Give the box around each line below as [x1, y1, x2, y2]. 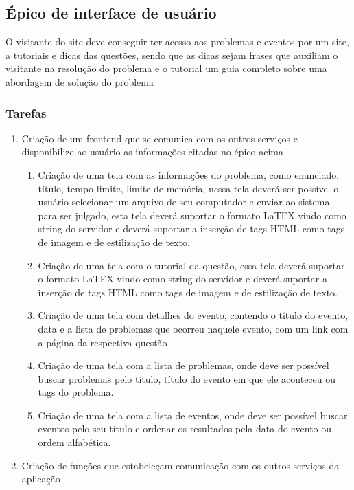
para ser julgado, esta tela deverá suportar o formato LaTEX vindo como [38, 208, 346, 222]
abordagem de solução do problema [5, 74, 154, 89]
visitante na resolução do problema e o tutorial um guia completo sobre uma [5, 61, 327, 76]
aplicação [21, 471, 60, 486]
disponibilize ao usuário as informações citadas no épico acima [21, 144, 283, 159]
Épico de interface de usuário [5, 2, 217, 23]
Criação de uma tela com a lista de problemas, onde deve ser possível [38, 358, 329, 372]
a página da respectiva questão [38, 335, 167, 349]
